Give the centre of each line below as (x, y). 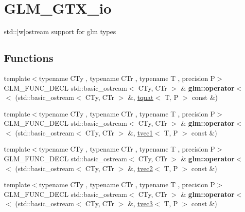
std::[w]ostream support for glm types (60, 31)
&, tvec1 (140, 132)
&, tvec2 (140, 168)
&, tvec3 (140, 203)
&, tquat (140, 97)
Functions (29, 58)
